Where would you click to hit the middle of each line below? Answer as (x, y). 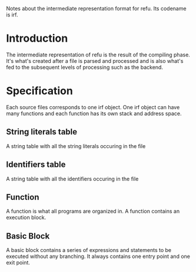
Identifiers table (36, 165)
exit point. (18, 263)
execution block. (26, 217)
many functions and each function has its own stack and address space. (94, 113)
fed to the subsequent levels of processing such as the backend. (85, 67)
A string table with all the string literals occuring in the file (76, 146)
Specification (40, 91)
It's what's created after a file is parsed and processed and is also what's (95, 61)
